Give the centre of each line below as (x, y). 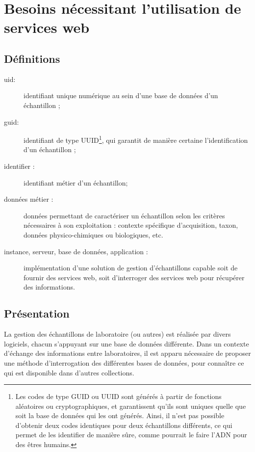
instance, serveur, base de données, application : (76, 251)
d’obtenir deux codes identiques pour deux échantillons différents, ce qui (124, 425)
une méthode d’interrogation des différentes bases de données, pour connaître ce (124, 362)
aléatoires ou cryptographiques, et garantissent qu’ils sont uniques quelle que (131, 406)
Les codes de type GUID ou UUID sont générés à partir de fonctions (118, 396)
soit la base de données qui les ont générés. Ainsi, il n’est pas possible (120, 415)
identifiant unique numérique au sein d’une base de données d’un (121, 95)
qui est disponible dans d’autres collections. (69, 372)
